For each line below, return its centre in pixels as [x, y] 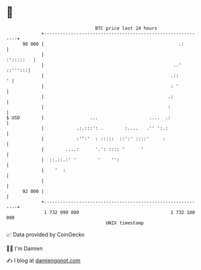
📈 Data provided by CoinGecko [45, 235]
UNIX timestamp [125, 223]
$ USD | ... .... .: [88, 118]
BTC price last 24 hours [126, 28]
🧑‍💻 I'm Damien [25, 248]
